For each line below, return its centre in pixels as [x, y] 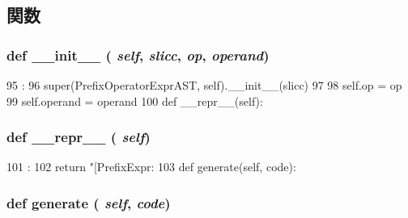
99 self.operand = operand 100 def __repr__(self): [135, 101]
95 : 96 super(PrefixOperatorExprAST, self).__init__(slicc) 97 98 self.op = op [204, 85]
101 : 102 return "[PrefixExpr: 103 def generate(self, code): [151, 167]
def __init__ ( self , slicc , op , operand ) [138, 55]
